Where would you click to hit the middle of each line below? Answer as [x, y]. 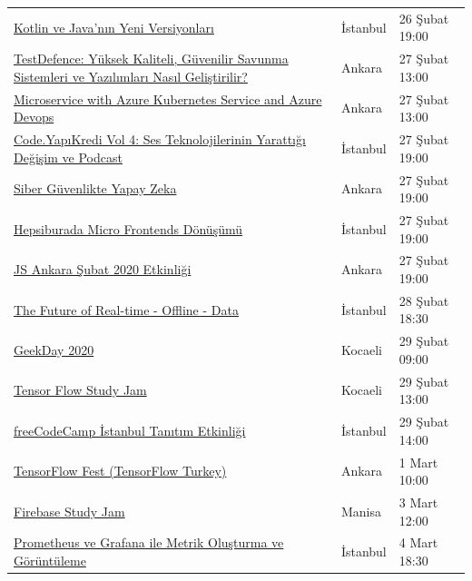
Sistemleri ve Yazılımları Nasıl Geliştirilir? [131, 76]
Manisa [361, 511]
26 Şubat [424, 18]
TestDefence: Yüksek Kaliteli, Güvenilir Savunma [151, 59]
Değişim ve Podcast [68, 157]
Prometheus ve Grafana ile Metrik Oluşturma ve [149, 542]
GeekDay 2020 [54, 350]
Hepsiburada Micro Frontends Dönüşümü [128, 228]
